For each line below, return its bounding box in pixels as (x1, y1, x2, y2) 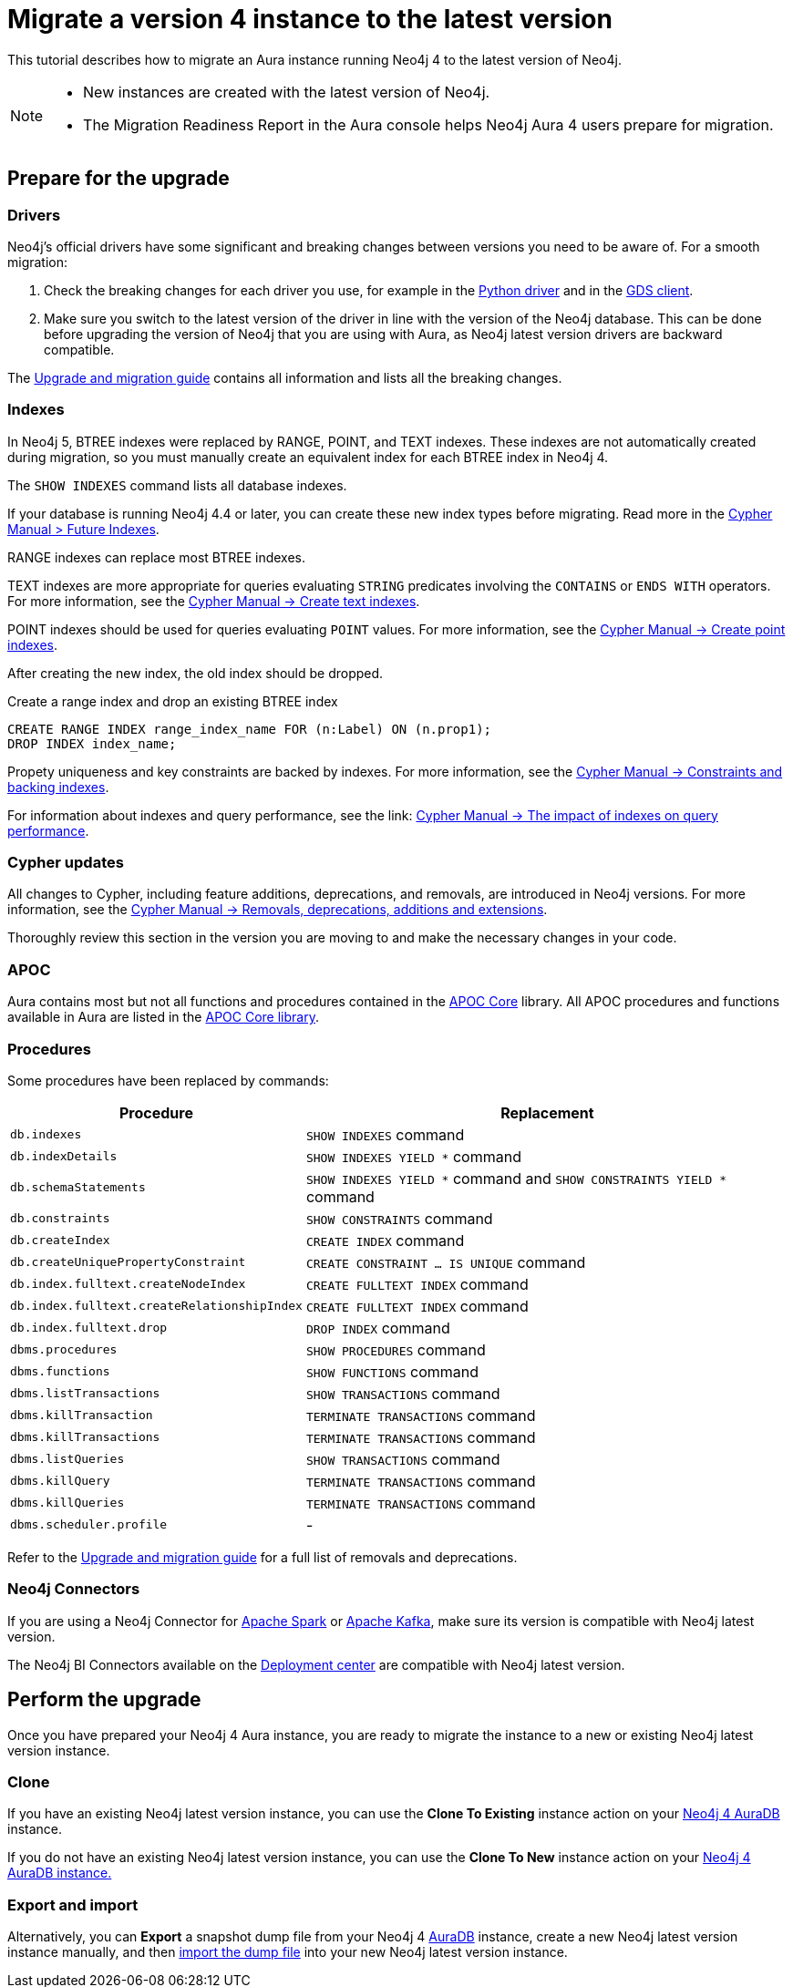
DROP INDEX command (305, 1318, 450, 1337)
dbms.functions (10, 1364, 110, 1379)
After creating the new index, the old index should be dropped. (7, 664, 384, 681)
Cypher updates (7, 853, 124, 872)
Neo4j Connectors (7, 1580, 140, 1599)
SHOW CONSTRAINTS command (305, 1209, 493, 1228)
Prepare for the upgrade (7, 167, 230, 190)
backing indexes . (7, 778, 109, 795)
